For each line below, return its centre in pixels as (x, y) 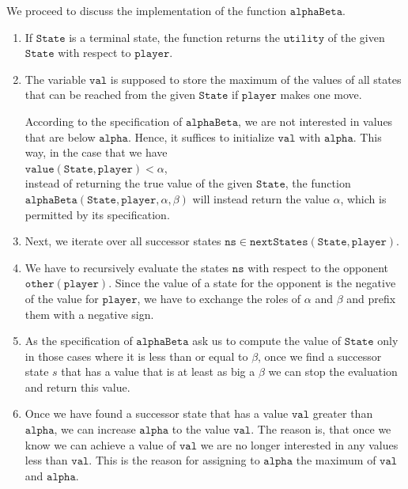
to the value (201, 429)
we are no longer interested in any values (299, 444)
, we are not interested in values (315, 121)
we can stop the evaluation (333, 371)
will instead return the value (261, 198)
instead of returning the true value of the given (139, 183)
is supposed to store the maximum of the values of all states (256, 79)
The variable (55, 79)
